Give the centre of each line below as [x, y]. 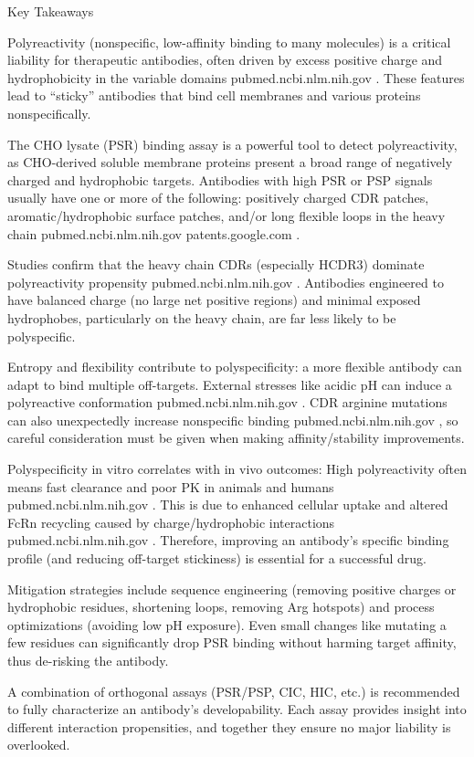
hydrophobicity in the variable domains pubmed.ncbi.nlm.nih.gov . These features [236, 77]
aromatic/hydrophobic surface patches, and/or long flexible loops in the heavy [226, 215]
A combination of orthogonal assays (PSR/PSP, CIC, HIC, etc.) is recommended [234, 691]
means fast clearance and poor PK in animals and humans [171, 486]
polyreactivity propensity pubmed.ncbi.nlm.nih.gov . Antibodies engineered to [226, 282]
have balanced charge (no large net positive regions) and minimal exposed [214, 300]
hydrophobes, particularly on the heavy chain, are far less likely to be [202, 317]
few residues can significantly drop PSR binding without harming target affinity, [232, 642]
